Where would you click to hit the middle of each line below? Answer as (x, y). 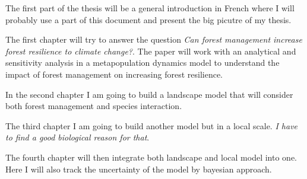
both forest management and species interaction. (94, 106)
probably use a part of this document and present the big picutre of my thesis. (148, 19)
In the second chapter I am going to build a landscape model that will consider (149, 94)
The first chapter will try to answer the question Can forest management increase (154, 39)
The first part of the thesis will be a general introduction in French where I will (150, 8)
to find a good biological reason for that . (77, 137)
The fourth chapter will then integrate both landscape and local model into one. (151, 157)
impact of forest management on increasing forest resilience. (114, 74)
